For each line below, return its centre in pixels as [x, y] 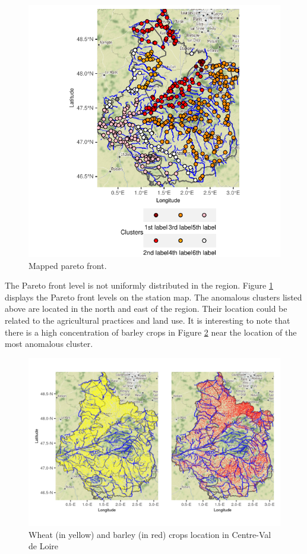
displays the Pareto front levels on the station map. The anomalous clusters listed [153, 297]
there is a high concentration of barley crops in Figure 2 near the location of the [151, 332]
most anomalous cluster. [49, 344]
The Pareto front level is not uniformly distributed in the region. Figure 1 [139, 285]
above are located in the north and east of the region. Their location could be [146, 309]
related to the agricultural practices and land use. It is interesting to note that [148, 320]
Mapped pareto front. [68, 265]
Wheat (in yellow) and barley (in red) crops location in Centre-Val [150, 534]
